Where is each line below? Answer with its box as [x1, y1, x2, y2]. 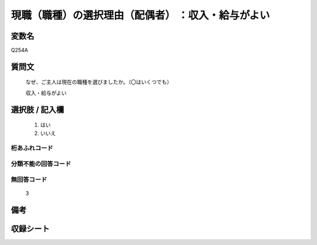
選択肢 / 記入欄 [11, 104, 65, 114]
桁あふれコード [11, 144, 53, 152]
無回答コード [11, 175, 48, 183]
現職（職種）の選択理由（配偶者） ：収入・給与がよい [11, 9, 270, 22]
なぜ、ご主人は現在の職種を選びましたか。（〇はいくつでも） [25, 79, 173, 86]
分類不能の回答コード [11, 159, 72, 168]
